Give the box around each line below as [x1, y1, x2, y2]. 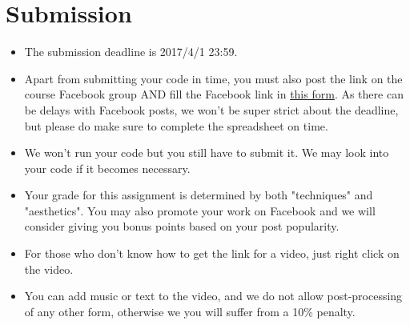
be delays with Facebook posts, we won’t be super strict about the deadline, [24, 101, 399, 118]
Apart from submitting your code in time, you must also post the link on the [24, 70, 403, 86]
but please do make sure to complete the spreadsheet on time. [24, 117, 328, 134]
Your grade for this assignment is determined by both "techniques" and [24, 187, 373, 203]
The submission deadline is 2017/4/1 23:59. [24, 43, 238, 60]
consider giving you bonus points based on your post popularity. [24, 218, 340, 235]
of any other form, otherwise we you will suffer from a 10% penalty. [24, 303, 356, 319]
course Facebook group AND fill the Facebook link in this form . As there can [24, 86, 404, 102]
